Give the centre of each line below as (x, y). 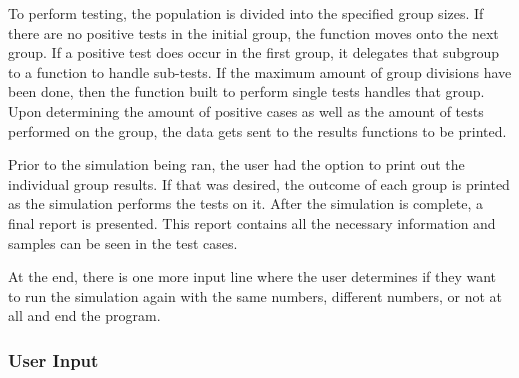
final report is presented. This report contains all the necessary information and (252, 222)
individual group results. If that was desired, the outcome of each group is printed (259, 183)
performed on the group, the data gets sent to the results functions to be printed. (257, 130)
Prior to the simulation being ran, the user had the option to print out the (236, 164)
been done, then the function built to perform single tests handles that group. (246, 91)
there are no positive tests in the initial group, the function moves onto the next (253, 32)
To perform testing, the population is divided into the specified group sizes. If (246, 13)
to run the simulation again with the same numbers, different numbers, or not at (255, 295)
